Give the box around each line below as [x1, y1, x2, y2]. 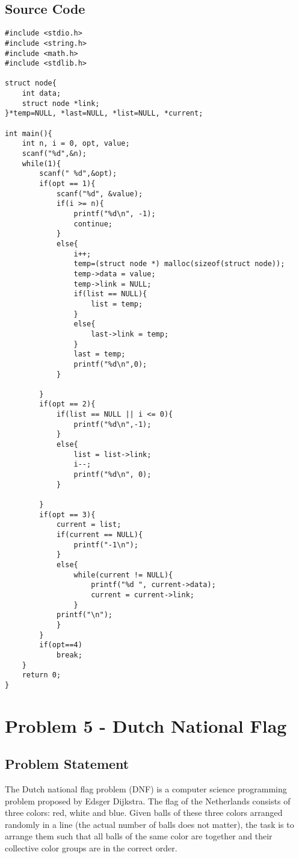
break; [56, 650, 82, 659]
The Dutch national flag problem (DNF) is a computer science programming [5, 783, 287, 795]
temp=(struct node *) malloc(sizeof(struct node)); [73, 260, 285, 269]
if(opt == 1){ [39, 179, 96, 188]
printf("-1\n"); [73, 540, 138, 549]
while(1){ [22, 159, 61, 168]
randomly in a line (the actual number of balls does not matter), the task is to [5, 818, 294, 830]
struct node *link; [22, 99, 100, 108]
